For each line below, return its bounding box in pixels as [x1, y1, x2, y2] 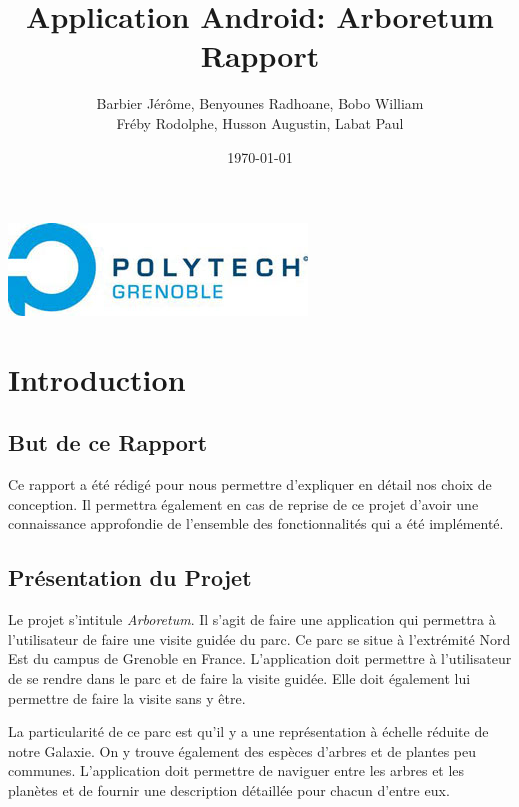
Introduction [8, 358, 186, 399]
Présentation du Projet [8, 562, 252, 593]
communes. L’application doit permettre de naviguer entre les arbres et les [8, 760, 465, 781]
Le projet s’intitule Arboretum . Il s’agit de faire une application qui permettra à [8, 609, 496, 630]
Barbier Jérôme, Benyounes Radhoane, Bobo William [96, 93, 424, 114]
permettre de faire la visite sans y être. [8, 687, 246, 708]
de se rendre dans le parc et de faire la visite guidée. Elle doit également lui [8, 668, 471, 689]
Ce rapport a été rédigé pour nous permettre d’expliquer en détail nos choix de [8, 474, 492, 495]
